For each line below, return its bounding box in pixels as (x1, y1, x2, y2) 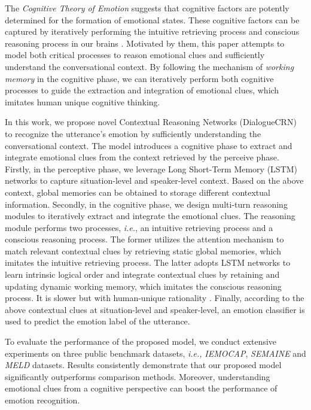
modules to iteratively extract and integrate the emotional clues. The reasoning (5, 209, 295, 222)
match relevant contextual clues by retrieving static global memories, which (5, 244, 281, 257)
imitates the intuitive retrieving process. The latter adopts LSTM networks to (5, 256, 291, 269)
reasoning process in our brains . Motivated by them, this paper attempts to (5, 37, 285, 49)
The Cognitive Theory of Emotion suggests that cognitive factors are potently (5, 2, 289, 14)
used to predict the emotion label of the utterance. (5, 315, 190, 327)
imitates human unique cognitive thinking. (5, 95, 160, 108)
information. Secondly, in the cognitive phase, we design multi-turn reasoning (5, 198, 288, 210)
